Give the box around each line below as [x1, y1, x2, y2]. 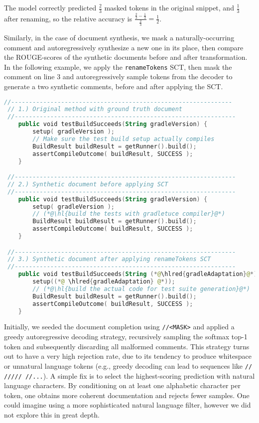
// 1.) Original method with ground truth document [7, 106, 182, 113]
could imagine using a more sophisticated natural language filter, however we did [4, 400, 251, 410]
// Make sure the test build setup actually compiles [32, 135, 215, 142]
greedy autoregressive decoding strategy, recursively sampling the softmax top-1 [4, 331, 248, 342]
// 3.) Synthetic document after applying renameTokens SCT [7, 256, 211, 263]
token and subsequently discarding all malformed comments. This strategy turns [4, 341, 250, 351]
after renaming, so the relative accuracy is [4, 13, 132, 23]
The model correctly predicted [4, 2, 97, 12]
